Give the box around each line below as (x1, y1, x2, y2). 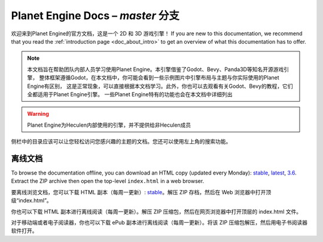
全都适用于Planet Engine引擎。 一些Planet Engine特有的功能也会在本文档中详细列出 (27, 90, 233, 98)
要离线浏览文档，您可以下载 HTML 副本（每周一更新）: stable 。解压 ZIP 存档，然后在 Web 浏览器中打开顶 (11, 188, 272, 195)
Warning (27, 111, 49, 118)
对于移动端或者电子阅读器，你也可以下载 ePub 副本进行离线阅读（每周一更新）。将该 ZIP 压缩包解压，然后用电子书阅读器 (11, 219, 308, 226)
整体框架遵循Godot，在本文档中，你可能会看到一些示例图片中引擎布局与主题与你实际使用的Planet (39, 74, 279, 81)
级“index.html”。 (11, 197, 52, 204)
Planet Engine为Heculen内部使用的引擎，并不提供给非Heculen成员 (27, 121, 191, 128)
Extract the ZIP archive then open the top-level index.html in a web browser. (11, 177, 205, 185)
